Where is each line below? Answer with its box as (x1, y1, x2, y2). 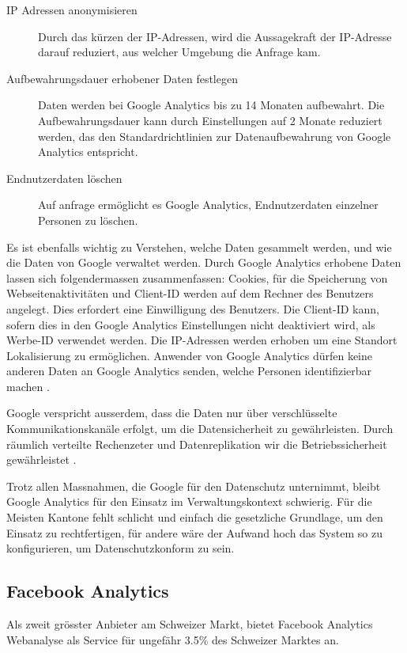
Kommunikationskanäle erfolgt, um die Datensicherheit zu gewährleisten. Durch (6, 420, 394, 437)
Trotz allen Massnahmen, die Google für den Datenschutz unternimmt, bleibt (6, 477, 381, 494)
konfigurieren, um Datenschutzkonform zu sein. (6, 540, 235, 556)
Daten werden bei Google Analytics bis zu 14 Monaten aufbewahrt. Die (38, 97, 385, 113)
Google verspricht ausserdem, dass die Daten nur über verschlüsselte (6, 404, 337, 421)
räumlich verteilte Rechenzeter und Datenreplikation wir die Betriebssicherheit (6, 435, 387, 452)
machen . (6, 378, 50, 394)
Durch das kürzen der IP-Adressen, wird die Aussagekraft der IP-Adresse (38, 28, 392, 44)
